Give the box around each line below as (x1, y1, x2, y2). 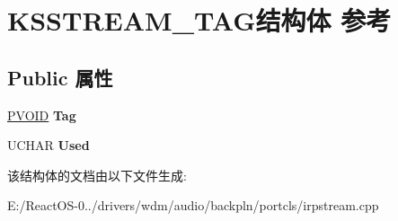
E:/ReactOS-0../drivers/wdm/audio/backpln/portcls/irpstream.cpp (7, 196, 379, 215)
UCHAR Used (7, 136, 90, 155)
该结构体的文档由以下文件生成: (7, 165, 187, 184)
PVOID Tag (7, 105, 76, 124)
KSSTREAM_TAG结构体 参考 (7, 2, 392, 39)
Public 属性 (7, 63, 113, 91)
